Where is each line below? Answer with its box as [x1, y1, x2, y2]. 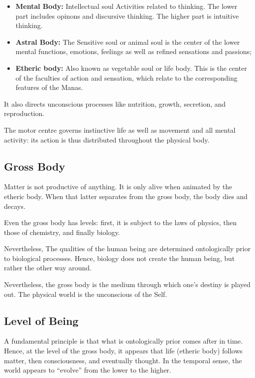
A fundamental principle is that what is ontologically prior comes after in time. [4, 336, 243, 346]
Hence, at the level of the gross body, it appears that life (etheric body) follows [4, 346, 243, 356]
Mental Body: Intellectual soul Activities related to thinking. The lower [15, 1, 238, 11]
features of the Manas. [15, 82, 83, 92]
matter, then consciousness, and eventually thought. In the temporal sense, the [4, 355, 242, 365]
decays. [4, 201, 26, 211]
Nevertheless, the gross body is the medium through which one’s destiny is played [4, 279, 251, 290]
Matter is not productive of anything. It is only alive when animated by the [4, 181, 232, 192]
